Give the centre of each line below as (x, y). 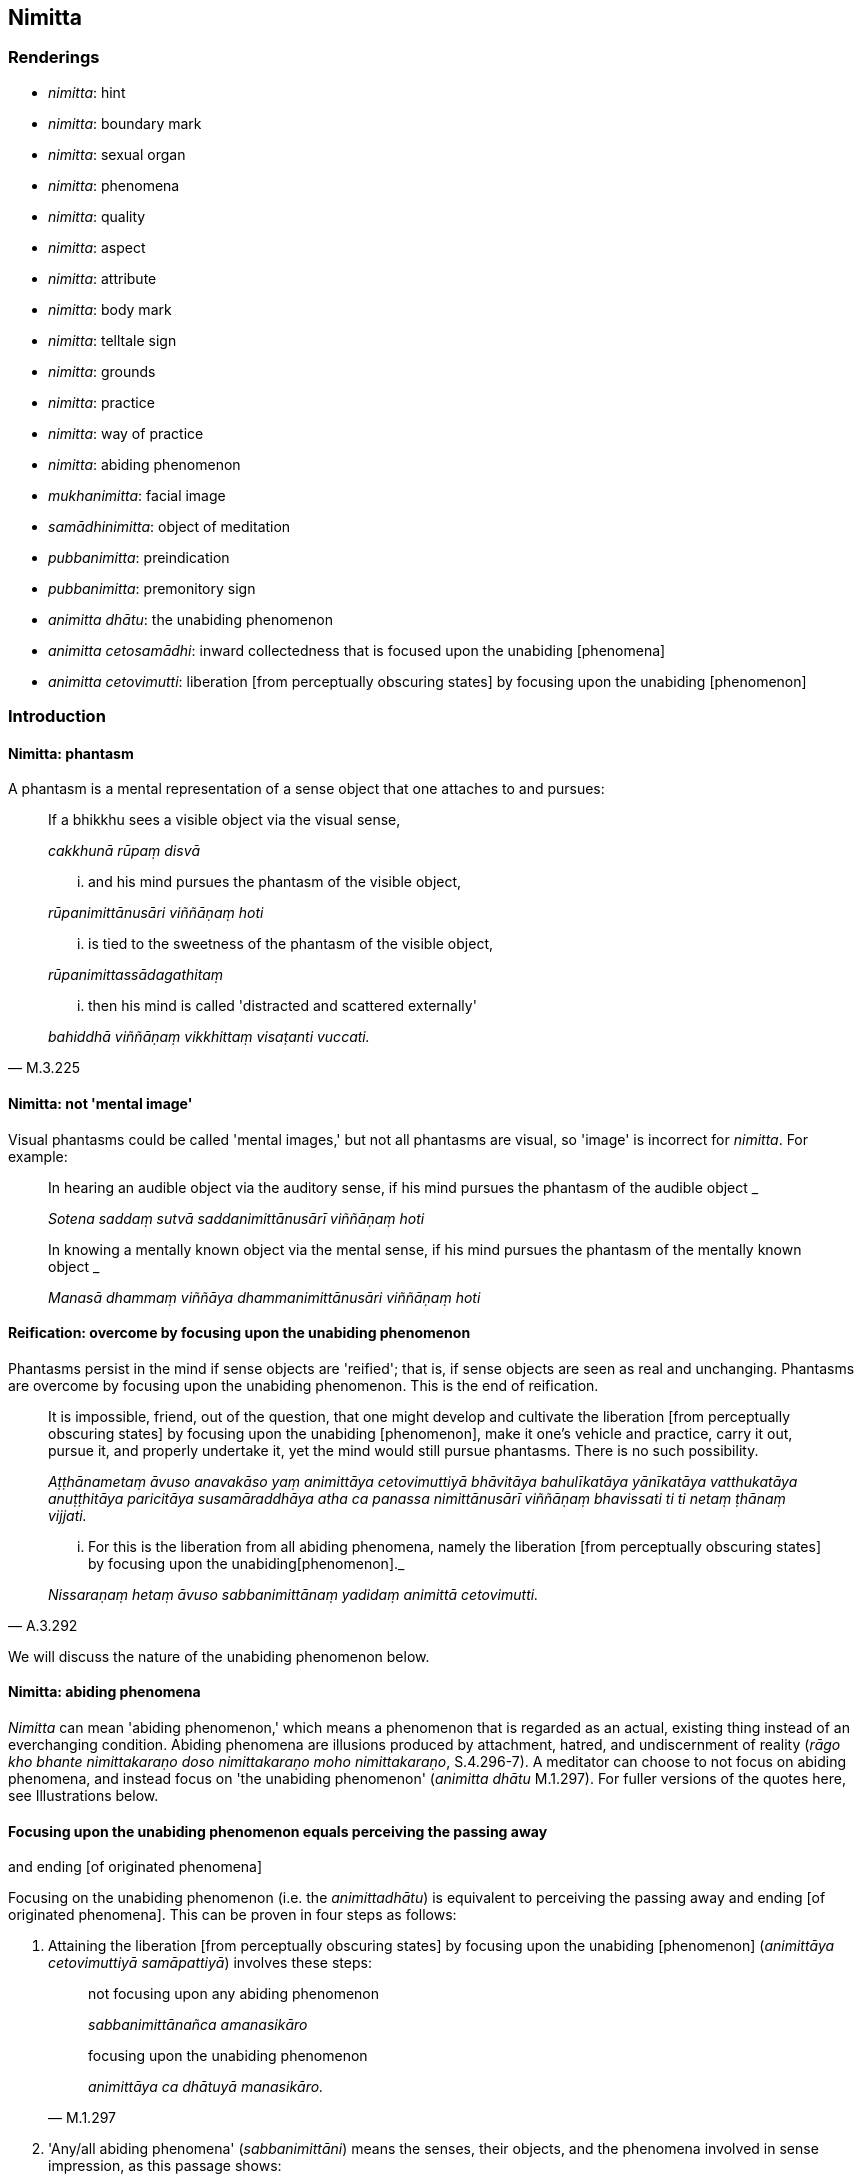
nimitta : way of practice (126, 433)
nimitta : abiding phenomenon (144, 464)
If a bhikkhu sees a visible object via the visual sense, (224, 820)
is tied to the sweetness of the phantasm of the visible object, (291, 944)
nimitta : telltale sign (112, 340)
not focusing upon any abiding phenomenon (234, 1994)
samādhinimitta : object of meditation (169, 526)
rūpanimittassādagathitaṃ (136, 975)
